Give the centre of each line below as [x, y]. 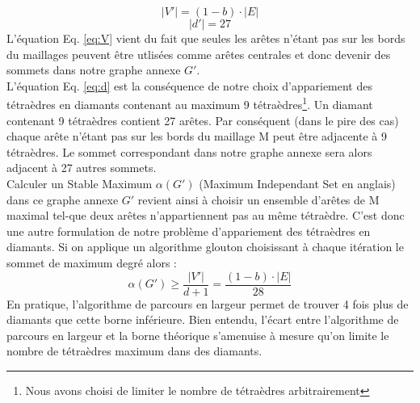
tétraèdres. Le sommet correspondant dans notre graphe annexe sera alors [189, 151]
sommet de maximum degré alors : [92, 262]
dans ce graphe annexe [63, 199]
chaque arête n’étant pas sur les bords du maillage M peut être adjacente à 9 [197, 136]
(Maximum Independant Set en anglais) [297, 183]
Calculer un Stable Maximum [80, 183]
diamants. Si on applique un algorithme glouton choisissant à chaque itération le [205, 247]
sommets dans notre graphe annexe [94, 70]
